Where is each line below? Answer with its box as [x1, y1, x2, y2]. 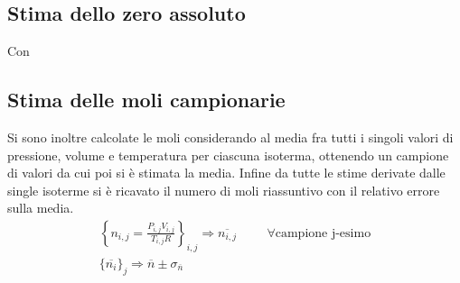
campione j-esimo [275, 226, 371, 240]
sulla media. [7, 198, 74, 217]
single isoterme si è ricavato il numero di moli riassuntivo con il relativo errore [7, 180, 440, 199]
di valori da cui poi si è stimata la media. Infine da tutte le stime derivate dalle [7, 163, 446, 182]
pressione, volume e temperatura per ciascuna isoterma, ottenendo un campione [7, 145, 449, 164]
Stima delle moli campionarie [7, 86, 286, 114]
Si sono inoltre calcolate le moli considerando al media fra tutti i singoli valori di [7, 128, 454, 146]
